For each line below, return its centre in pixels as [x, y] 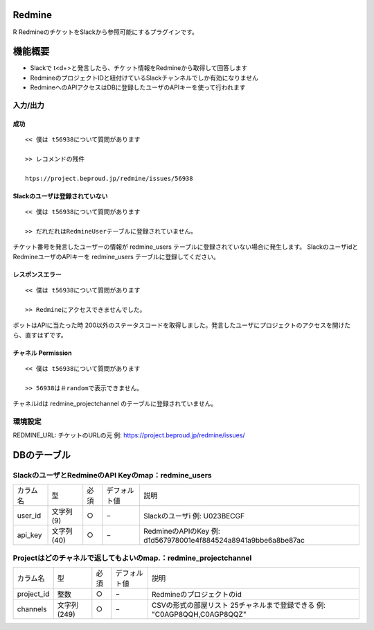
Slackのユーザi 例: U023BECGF [194, 516]
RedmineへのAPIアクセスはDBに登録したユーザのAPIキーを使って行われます [138, 87]
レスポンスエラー [37, 274]
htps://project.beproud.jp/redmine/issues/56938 [109, 178]
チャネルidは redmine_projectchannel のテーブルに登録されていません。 [115, 404]
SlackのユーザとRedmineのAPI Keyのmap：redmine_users [112, 475]
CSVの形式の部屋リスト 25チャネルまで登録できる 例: [238, 605]
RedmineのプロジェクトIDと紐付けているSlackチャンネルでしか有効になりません [144, 78]
